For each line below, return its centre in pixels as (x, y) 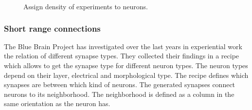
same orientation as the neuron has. (57, 103)
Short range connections (52, 28)
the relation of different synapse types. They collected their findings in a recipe (122, 56)
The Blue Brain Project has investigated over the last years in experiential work (123, 46)
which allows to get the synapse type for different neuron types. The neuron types (126, 65)
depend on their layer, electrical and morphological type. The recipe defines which (126, 75)
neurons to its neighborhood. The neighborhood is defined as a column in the (119, 94)
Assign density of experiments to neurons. (86, 6)
